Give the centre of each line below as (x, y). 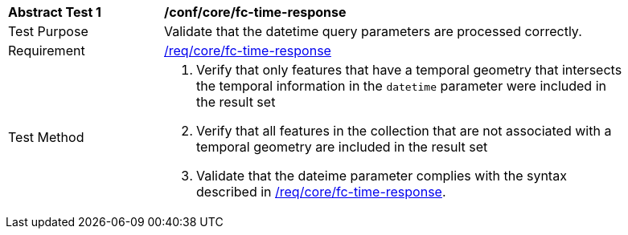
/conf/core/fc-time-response (255, 12)
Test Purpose (48, 31)
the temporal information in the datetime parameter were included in (401, 86)
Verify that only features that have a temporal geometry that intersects (409, 70)
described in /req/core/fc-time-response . (321, 192)
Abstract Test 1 (55, 12)
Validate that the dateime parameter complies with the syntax (382, 176)
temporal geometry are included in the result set (342, 147)
